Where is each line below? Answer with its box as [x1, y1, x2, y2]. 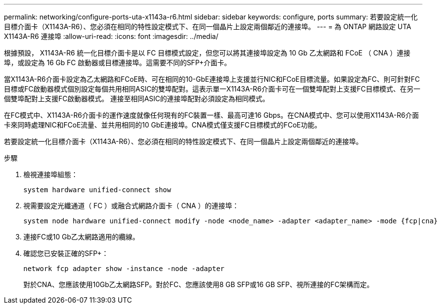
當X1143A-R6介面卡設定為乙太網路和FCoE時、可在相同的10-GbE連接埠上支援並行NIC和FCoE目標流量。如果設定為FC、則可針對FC [4, 75, 420, 83]
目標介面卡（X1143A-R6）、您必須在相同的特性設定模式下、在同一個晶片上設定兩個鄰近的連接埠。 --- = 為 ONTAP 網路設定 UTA [4, 22, 411, 31]
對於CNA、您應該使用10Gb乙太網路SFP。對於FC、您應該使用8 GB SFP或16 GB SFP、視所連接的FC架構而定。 [23, 280, 374, 289]
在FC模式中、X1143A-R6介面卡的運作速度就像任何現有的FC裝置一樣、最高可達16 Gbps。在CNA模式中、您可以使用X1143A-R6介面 [4, 111, 419, 119]
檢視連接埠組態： [23, 170, 78, 179]
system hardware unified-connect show [23, 186, 171, 194]
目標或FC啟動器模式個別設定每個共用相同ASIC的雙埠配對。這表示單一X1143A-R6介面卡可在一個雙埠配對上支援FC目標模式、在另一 [4, 85, 421, 93]
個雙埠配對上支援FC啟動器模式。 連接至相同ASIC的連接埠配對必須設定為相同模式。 [4, 94, 270, 103]
